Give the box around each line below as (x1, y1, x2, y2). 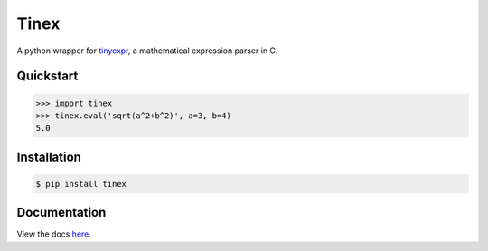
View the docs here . (16, 228, 92, 239)
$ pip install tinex (35, 179, 127, 189)
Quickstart (16, 69, 79, 84)
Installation (16, 149, 81, 164)
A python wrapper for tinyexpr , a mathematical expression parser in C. (16, 45, 278, 56)
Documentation (16, 205, 107, 220)
